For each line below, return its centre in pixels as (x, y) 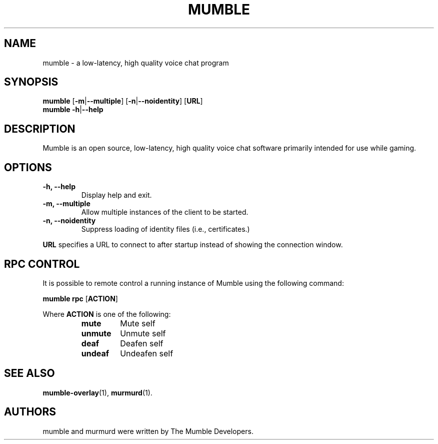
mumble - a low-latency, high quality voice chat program (136, 63)
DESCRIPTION (40, 129)
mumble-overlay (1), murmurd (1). (97, 392)
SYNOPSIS (31, 82)
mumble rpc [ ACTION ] (80, 298)
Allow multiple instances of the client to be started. (165, 212)
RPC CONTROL (42, 264)
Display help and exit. (116, 195)
